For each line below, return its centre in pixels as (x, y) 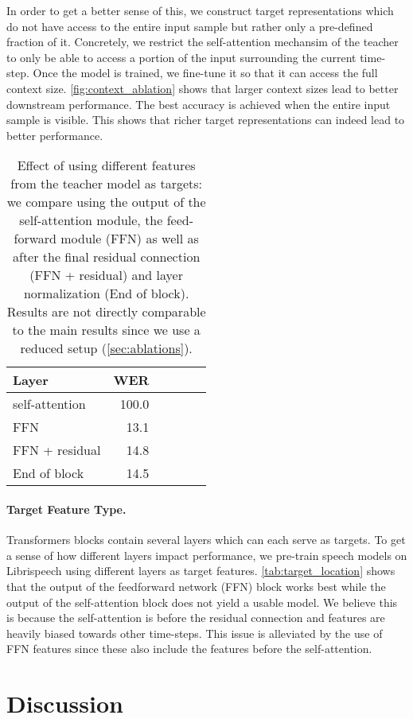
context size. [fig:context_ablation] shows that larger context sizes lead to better (203, 88)
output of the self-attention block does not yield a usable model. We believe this (202, 602)
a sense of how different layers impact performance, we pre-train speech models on (207, 555)
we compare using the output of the (106, 202)
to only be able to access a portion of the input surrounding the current (181, 57)
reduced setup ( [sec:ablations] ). (106, 348)
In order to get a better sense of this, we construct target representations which (200, 10)
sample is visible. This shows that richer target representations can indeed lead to (206, 120)
